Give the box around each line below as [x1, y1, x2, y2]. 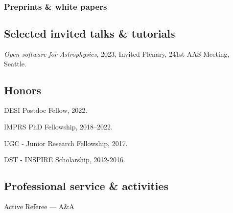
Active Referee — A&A [4, 201, 74, 212]
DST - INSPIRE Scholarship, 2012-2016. [4, 154, 125, 165]
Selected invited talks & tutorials [4, 26, 175, 41]
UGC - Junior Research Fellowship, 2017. [4, 138, 128, 148]
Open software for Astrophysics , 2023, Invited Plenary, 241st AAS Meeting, [4, 49, 230, 59]
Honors [4, 82, 41, 97]
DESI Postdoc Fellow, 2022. [4, 105, 88, 115]
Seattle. [4, 58, 26, 68]
